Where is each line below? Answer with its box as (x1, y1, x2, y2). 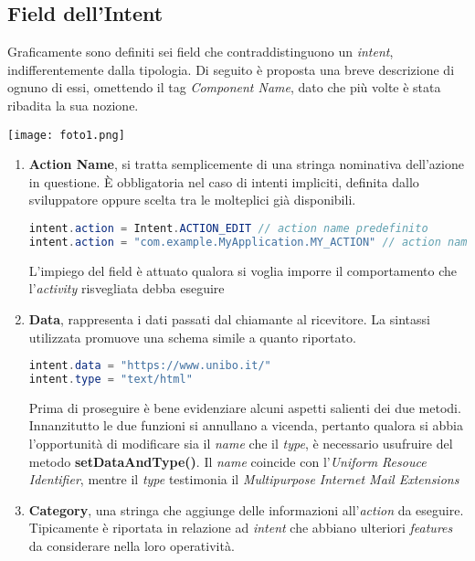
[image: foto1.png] (7, 128, 125, 142)
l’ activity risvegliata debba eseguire (28, 279, 225, 298)
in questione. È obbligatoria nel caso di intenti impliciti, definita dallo (28, 172, 419, 191)
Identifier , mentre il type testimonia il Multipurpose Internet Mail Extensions (28, 470, 459, 489)
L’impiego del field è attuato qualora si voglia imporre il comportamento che (28, 260, 458, 280)
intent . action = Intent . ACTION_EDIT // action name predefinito (28, 222, 428, 236)
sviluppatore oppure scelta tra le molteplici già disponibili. (28, 190, 356, 209)
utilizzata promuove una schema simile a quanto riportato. (28, 327, 356, 346)
